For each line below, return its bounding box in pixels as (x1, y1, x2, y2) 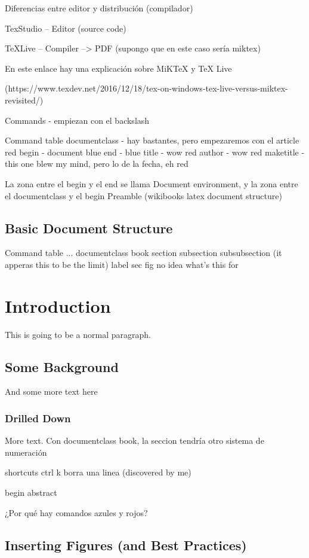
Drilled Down (5, 410, 71, 425)
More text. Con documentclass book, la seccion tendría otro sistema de (5, 434, 264, 447)
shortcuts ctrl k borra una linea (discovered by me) (5, 466, 191, 478)
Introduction (5, 293, 111, 318)
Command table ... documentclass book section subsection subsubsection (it (5, 246, 282, 259)
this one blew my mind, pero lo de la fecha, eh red (5, 157, 189, 170)
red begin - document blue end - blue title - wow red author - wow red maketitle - (5, 145, 305, 158)
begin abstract (5, 486, 57, 499)
